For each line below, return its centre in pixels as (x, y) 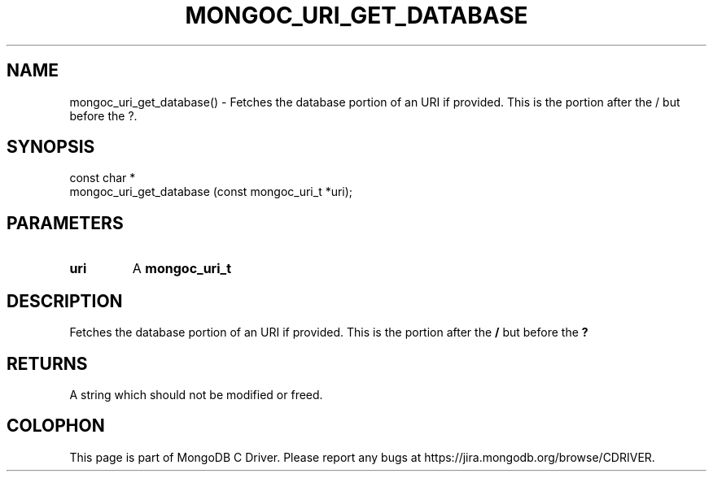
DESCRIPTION (65, 301)
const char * (103, 178)
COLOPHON (56, 426)
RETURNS (47, 363)
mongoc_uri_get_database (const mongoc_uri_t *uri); (211, 192)
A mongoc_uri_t (182, 269)
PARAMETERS (65, 223)
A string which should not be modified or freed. (196, 394)
